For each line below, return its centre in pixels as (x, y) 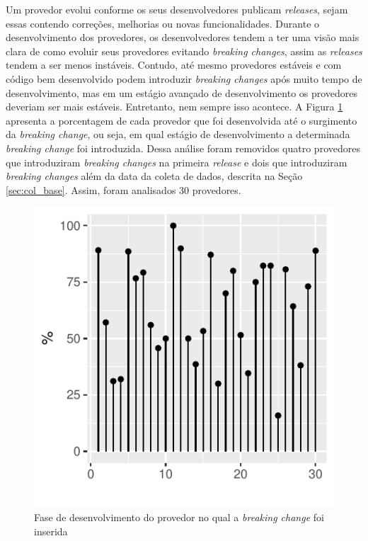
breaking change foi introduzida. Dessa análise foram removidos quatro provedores (183, 148)
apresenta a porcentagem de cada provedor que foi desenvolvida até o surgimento (182, 120)
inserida (51, 531)
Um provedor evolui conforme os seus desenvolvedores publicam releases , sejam (177, 9)
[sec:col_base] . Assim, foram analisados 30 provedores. (123, 189)
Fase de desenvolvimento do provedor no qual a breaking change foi (179, 517)
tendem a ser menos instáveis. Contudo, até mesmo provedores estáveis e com (174, 65)
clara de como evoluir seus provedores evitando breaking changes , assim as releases (184, 51)
